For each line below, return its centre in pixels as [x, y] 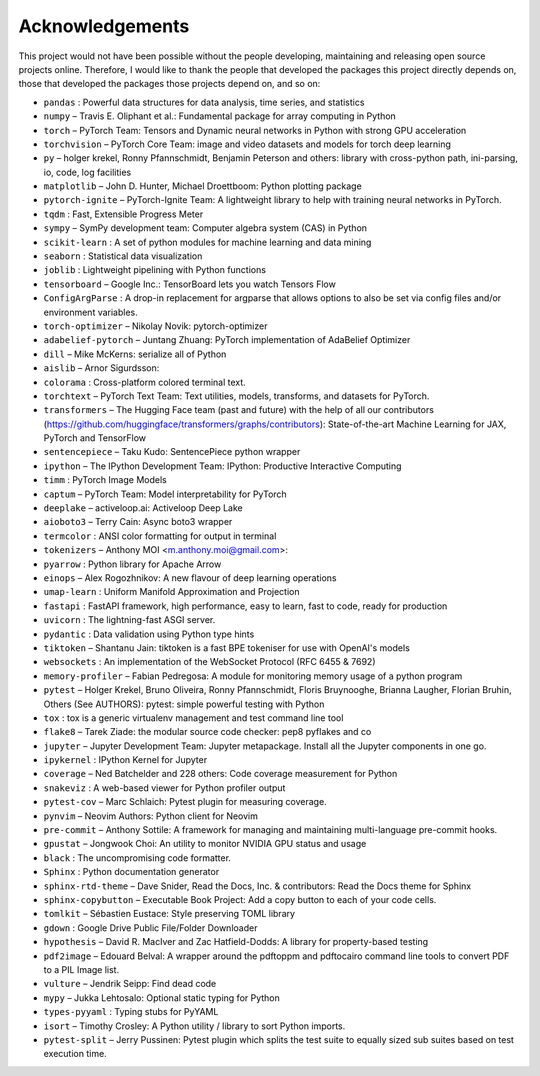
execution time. [75, 1054]
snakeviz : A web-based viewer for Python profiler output [164, 787]
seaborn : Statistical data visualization [123, 256]
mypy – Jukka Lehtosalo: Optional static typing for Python [161, 997]
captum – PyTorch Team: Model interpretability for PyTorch [165, 494]
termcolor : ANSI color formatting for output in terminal [160, 536]
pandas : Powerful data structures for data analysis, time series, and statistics [204, 102]
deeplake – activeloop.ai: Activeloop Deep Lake [143, 508]
